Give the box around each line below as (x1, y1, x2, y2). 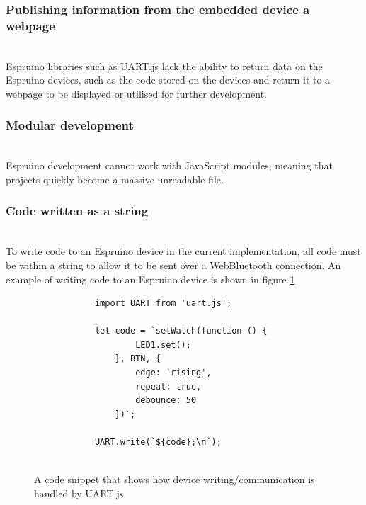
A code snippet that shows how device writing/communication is (34, 472, 315, 487)
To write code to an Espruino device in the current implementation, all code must (6, 244, 361, 259)
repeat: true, (135, 381, 202, 392)
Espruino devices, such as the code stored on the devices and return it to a (6, 72, 331, 87)
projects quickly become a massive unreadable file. (6, 171, 224, 186)
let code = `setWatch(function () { (94, 326, 268, 336)
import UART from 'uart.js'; (94, 298, 232, 309)
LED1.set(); (135, 339, 191, 350)
